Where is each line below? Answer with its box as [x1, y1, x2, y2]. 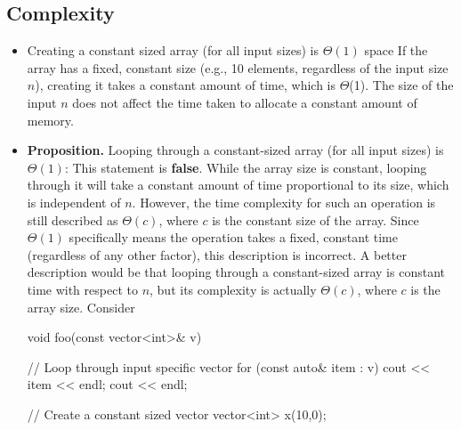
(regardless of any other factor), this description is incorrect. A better [27, 245, 407, 264]
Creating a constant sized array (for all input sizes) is [27, 41, 319, 60]
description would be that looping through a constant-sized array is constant [27, 263, 445, 281]
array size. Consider [27, 297, 135, 316]
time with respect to [27, 280, 138, 298]
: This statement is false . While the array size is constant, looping [64, 158, 427, 176]
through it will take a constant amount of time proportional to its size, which [27, 175, 449, 194]
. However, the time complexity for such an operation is [132, 192, 436, 211]
